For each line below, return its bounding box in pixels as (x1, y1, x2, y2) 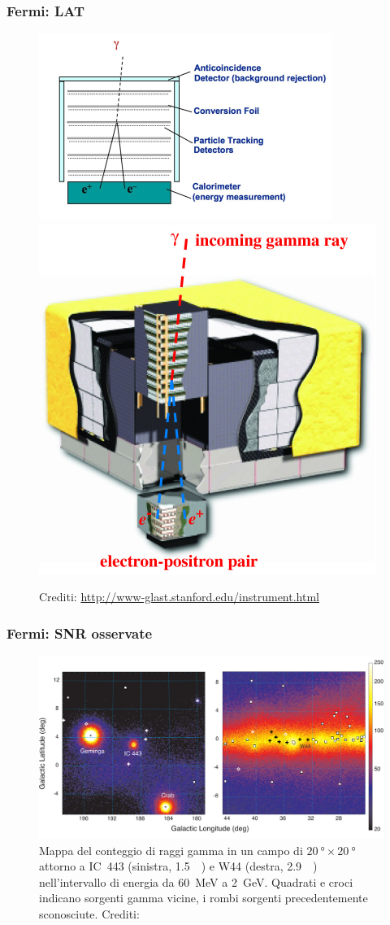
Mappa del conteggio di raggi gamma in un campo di (39, 841, 303, 858)
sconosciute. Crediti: (39, 905, 140, 923)
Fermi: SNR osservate (6, 622, 153, 643)
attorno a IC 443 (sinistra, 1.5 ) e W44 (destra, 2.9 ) (39, 857, 318, 875)
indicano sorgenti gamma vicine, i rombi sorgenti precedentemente (39, 889, 368, 906)
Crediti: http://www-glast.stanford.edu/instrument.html (39, 588, 319, 605)
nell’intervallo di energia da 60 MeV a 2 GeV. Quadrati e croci (39, 873, 353, 890)
